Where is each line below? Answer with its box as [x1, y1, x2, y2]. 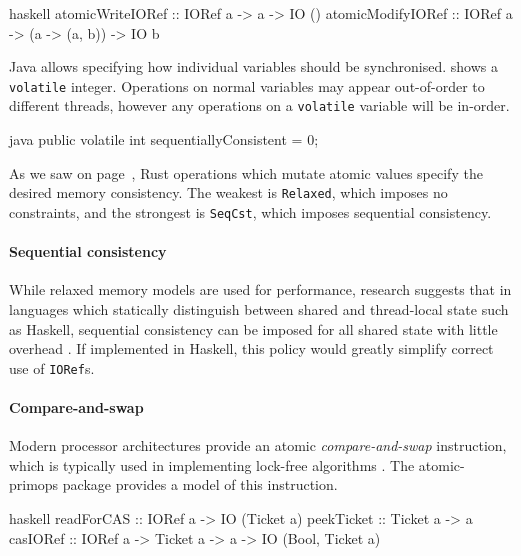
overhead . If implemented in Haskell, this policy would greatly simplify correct [9, 338, 494, 359]
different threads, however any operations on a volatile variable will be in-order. [9, 95, 510, 116]
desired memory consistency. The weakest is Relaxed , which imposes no [9, 182, 448, 203]
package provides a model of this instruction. [62, 474, 338, 495]
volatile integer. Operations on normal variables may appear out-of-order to [9, 75, 485, 96]
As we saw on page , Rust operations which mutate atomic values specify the [9, 162, 483, 183]
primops [9, 474, 59, 495]
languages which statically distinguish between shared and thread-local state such [9, 298, 509, 319]
